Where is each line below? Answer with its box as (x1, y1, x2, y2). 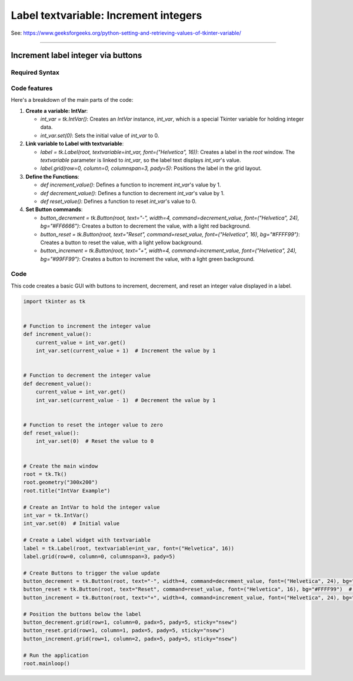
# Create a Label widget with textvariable (23, 537, 151, 543)
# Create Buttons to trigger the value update (23, 569, 160, 576)
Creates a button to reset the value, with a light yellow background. (40, 239, 203, 246)
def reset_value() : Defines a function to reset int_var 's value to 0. (40, 198, 197, 205)
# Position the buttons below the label (23, 610, 141, 617)
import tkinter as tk (23, 298, 86, 305)
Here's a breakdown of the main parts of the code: (11, 96, 134, 104)
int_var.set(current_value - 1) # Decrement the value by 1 (35, 397, 216, 403)
